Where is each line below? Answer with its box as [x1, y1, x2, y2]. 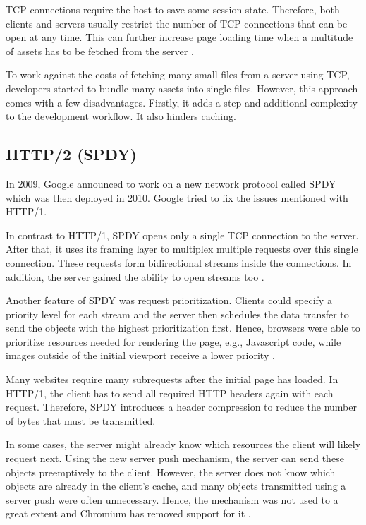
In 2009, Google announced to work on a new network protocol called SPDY [6, 176, 336, 191]
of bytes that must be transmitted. [6, 413, 156, 428]
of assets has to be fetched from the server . [6, 43, 194, 58]
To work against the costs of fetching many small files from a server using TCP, [6, 67, 350, 82]
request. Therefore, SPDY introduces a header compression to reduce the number [6, 399, 357, 414]
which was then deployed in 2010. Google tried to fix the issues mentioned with [6, 190, 348, 205]
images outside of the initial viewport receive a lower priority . [6, 348, 275, 363]
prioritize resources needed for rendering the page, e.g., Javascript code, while [6, 334, 341, 349]
